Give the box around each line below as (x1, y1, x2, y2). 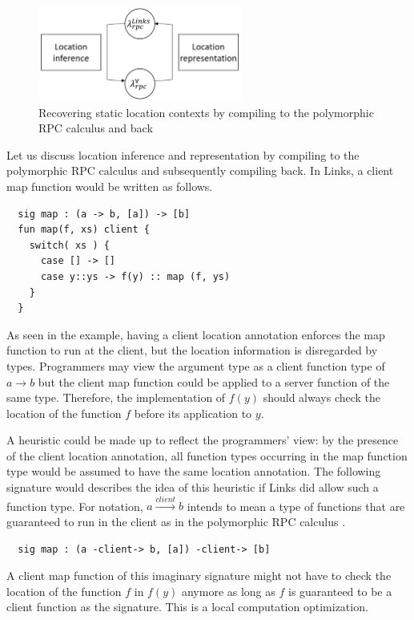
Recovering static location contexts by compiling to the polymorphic (38, 103, 374, 120)
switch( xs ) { (29, 239, 110, 251)
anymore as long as (181, 582, 275, 599)
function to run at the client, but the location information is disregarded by (6, 342, 378, 359)
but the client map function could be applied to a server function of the (38, 373, 390, 390)
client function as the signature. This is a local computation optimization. (6, 598, 368, 615)
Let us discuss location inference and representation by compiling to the (6, 146, 360, 163)
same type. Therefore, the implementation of (6, 389, 226, 406)
